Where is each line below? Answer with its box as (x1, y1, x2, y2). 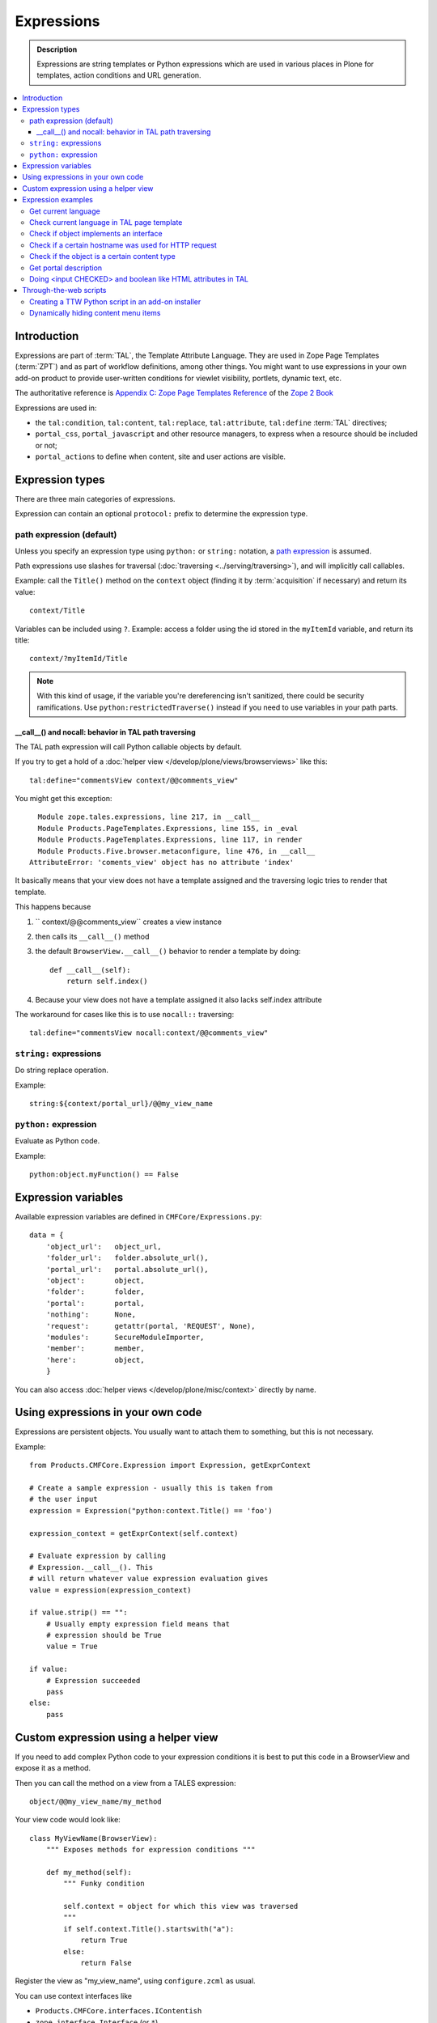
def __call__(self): (49, 965, 131, 974)
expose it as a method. (15, 1763, 91, 1773)
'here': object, (45, 1355, 145, 1364)
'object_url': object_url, (45, 1242, 162, 1251)
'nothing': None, (45, 1310, 137, 1319)
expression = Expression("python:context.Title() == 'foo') (29, 1506, 273, 1515)
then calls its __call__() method (35, 931, 150, 941)
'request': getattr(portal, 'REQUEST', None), (45, 1321, 256, 1330)
